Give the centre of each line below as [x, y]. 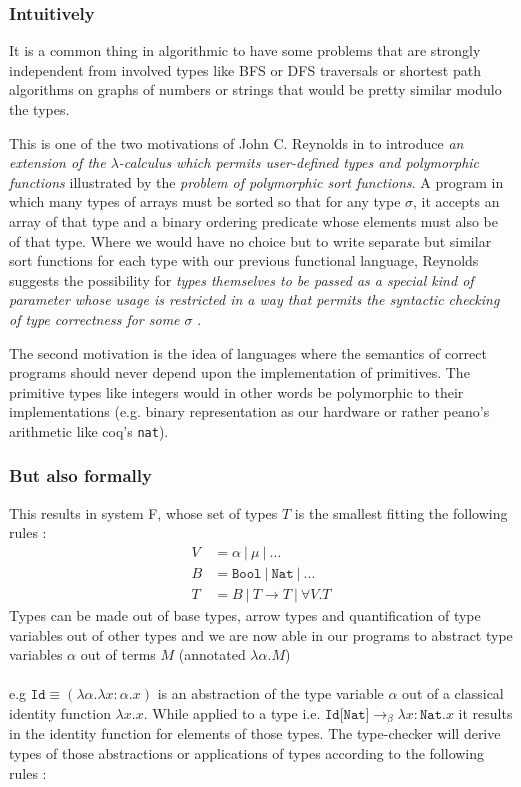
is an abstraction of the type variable [270, 693]
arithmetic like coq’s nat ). [89, 430]
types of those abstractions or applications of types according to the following [247, 753]
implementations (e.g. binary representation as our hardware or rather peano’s [249, 411]
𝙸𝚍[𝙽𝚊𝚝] [347, 715]
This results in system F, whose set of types [143, 512]
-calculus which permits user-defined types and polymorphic [299, 162]
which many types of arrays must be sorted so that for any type [205, 201]
